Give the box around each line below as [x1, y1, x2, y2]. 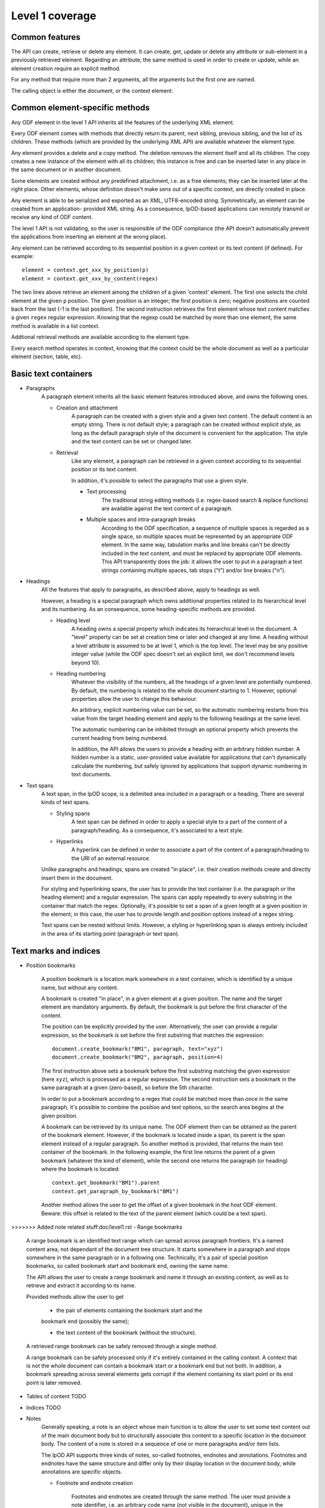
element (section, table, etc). [11, 353, 82, 360]
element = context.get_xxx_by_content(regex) [22, 275, 159, 282]
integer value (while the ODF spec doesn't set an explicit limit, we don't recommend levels [71, 650, 295, 657]
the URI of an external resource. [71, 854, 150, 862]
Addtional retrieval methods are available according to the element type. [11, 334, 191, 341]
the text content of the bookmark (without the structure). [56, 1329, 197, 1336]
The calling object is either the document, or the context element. [11, 87, 174, 94]
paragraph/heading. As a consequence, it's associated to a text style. [71, 826, 244, 834]
